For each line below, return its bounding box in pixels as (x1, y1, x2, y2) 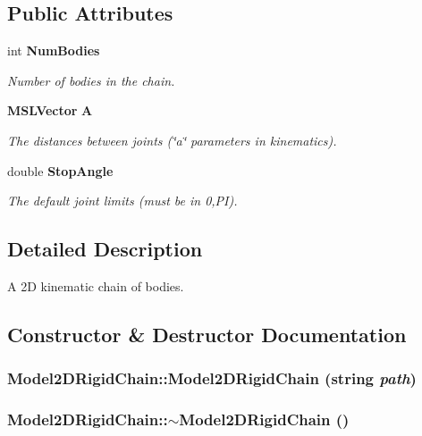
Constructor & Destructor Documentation (7, 320, 407, 348)
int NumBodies (7, 41, 100, 60)
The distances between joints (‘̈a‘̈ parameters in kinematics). (7, 130, 337, 149)
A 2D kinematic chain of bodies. (7, 276, 184, 295)
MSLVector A (7, 101, 93, 120)
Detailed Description (7, 235, 203, 263)
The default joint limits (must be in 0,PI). (7, 191, 238, 210)
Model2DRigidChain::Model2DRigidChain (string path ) (7, 367, 417, 390)
